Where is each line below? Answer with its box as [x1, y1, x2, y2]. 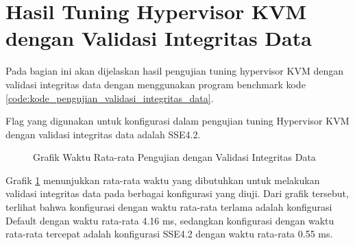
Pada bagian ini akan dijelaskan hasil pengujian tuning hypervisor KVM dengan [5, 64, 343, 78]
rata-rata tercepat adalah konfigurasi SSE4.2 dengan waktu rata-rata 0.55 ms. [5, 227, 333, 241]
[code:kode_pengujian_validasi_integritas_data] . [5, 90, 214, 105]
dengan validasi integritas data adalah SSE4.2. [5, 127, 201, 141]
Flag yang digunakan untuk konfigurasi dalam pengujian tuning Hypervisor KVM [5, 114, 350, 128]
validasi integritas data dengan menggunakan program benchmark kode [5, 77, 306, 91]
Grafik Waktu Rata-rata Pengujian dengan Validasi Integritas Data [33, 150, 316, 164]
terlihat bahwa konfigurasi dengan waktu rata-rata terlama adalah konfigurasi [5, 200, 332, 214]
